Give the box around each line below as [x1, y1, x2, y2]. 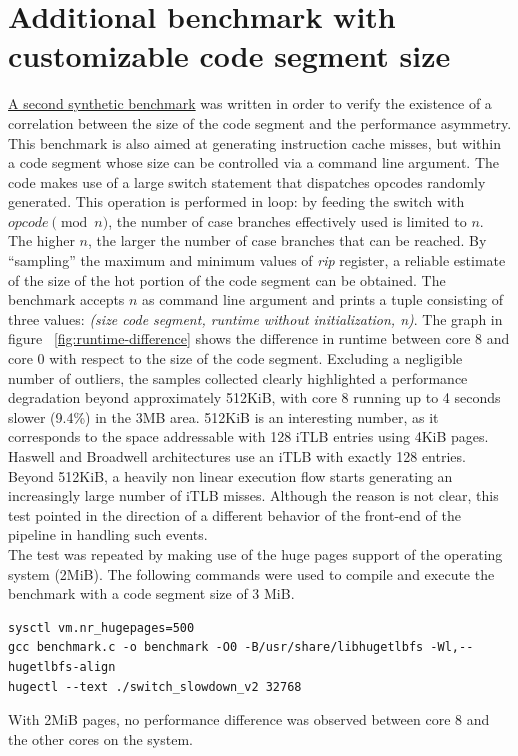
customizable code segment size [8, 35, 451, 76]
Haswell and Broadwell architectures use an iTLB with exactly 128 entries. [8, 446, 466, 466]
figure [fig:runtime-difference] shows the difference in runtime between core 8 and [8, 328, 510, 349]
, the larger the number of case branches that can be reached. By [88, 230, 487, 251]
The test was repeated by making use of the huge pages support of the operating [8, 543, 503, 564]
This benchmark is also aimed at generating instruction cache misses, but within [8, 132, 501, 153]
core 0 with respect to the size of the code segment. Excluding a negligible [8, 348, 463, 369]
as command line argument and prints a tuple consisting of [142, 289, 504, 310]
